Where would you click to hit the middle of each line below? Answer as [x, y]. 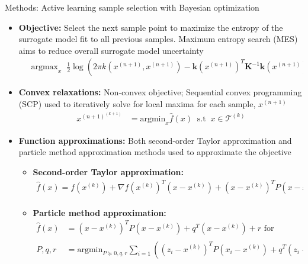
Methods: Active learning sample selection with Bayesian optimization [132, 7]
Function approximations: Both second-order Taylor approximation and [155, 140]
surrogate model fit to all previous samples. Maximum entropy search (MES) [158, 39]
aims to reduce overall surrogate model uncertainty [111, 50]
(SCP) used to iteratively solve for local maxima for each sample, [137, 104]
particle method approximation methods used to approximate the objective [155, 152]
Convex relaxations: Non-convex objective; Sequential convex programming [160, 92]
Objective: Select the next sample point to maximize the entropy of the [151, 27]
